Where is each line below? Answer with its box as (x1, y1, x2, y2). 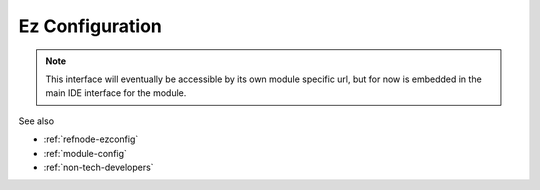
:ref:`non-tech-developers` (43, 161, 154, 173)
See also (18, 115, 55, 127)
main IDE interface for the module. (45, 87, 187, 99)
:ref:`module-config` (43, 147, 127, 159)
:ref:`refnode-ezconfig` (43, 133, 139, 145)
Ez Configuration (18, 15, 162, 37)
